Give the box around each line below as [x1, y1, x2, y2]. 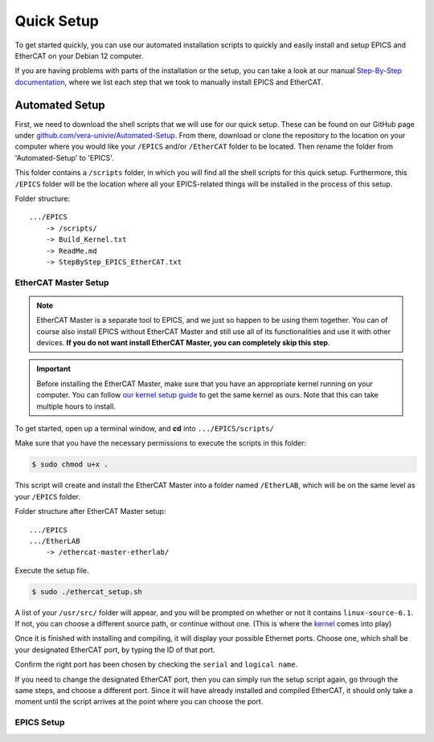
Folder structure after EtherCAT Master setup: [14, 507, 166, 516]
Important [36, 364, 72, 373]
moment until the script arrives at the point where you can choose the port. [14, 697, 264, 707]
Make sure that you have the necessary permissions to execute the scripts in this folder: [14, 438, 307, 448]
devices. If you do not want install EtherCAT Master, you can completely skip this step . [36, 338, 330, 348]
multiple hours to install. [36, 402, 116, 411]
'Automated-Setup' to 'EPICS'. [14, 153, 114, 162]
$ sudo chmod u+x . [31, 460, 108, 469]
